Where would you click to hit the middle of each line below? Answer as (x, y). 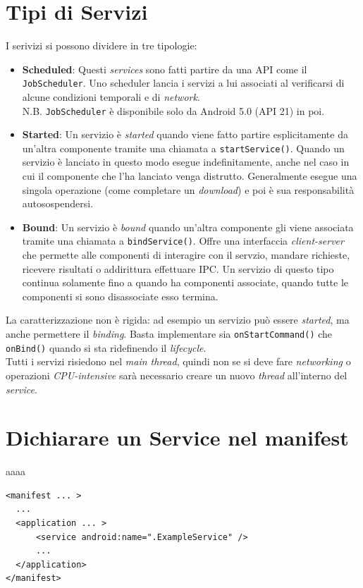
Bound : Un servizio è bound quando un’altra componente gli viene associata (188, 227)
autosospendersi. (58, 203)
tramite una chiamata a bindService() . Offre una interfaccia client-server (183, 241)
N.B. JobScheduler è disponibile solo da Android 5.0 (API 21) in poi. (173, 110)
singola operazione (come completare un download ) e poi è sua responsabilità (188, 189)
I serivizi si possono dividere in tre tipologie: (101, 45)
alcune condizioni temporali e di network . (111, 96)
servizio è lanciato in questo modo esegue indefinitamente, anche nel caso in (186, 162)
